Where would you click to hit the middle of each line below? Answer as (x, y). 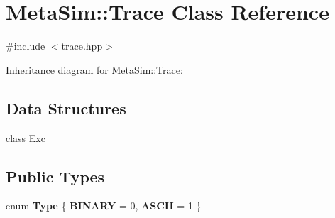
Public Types (55, 176)
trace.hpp (82, 46)
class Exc (26, 137)
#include (26, 46)
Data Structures (66, 108)
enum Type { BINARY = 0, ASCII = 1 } (104, 206)
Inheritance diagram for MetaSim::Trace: (94, 69)
